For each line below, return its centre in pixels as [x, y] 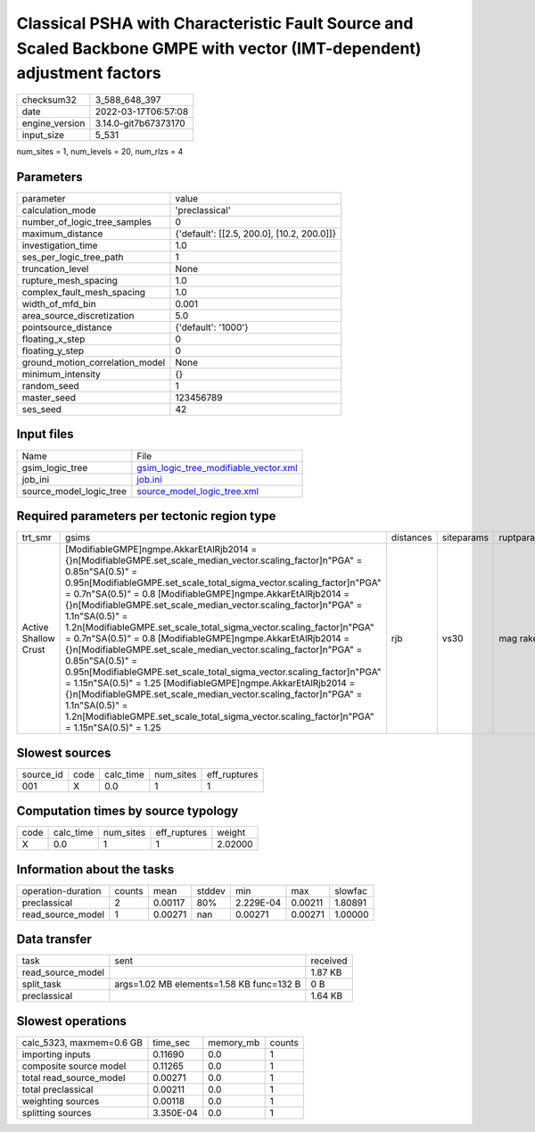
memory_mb [234, 1042]
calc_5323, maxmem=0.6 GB [82, 1042]
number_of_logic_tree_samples [86, 222]
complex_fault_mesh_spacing [84, 293]
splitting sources [57, 1112]
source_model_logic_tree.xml [198, 491]
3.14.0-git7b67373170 [140, 123]
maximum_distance [62, 234]
